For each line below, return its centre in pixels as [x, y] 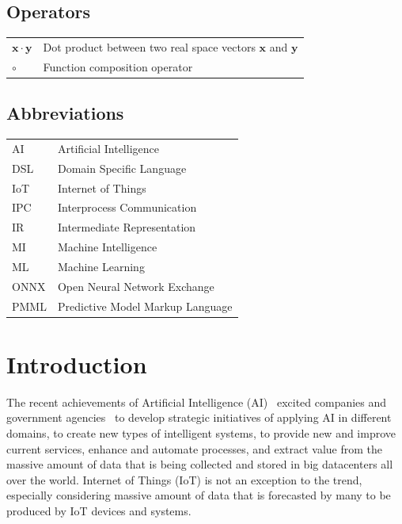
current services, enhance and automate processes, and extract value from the [195, 448]
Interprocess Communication [127, 207]
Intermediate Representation [127, 227]
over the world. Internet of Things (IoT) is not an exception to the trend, [184, 479]
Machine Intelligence [107, 247]
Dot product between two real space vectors [149, 46]
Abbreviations [65, 113]
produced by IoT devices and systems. [99, 510]
